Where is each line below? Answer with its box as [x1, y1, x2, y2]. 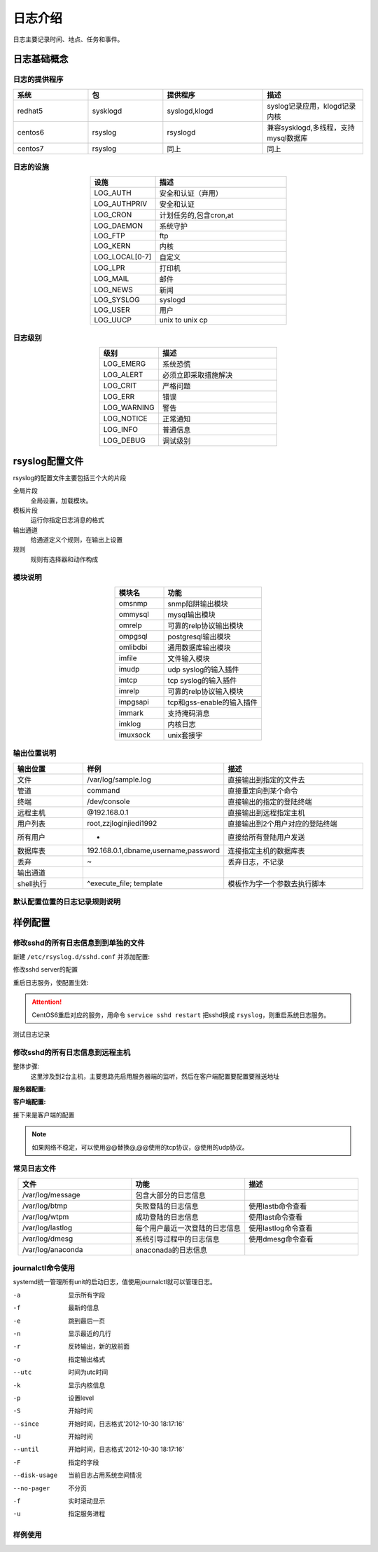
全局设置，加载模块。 [30, 496, 92, 505]
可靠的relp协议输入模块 [167, 686, 244, 696]
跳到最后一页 [68, 1316, 105, 1325]
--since [13, 1420, 40, 1428]
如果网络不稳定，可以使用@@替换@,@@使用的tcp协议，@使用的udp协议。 [31, 1143, 248, 1151]
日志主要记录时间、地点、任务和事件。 [13, 35, 124, 43]
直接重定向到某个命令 [227, 786, 298, 796]
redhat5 [17, 106, 43, 116]
